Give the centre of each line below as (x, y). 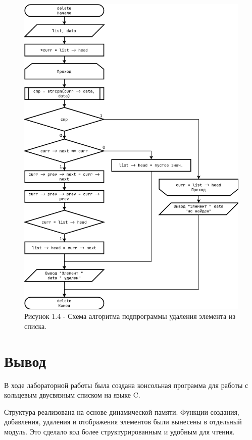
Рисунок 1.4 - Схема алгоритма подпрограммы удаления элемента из (130, 316)
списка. (36, 326)
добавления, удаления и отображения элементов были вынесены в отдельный (123, 422)
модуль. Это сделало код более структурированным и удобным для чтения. (119, 431)
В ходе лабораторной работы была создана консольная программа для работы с (126, 385)
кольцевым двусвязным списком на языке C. (72, 395)
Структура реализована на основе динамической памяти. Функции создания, (122, 411)
